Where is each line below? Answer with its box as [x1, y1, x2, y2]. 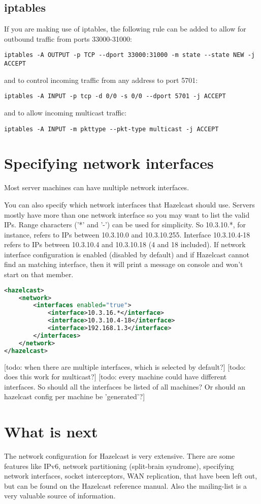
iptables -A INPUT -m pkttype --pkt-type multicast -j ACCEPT [4, 125, 219, 133]
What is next [4, 421, 98, 442]
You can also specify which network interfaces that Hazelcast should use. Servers [4, 199, 255, 210]
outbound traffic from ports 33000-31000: [4, 33, 132, 44]
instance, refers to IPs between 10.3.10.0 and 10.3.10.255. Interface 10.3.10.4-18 [4, 229, 250, 240]
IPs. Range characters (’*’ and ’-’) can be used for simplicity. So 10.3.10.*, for [4, 219, 246, 230]
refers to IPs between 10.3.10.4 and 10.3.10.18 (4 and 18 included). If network [4, 239, 246, 250]
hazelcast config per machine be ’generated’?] [4, 391, 145, 402]
